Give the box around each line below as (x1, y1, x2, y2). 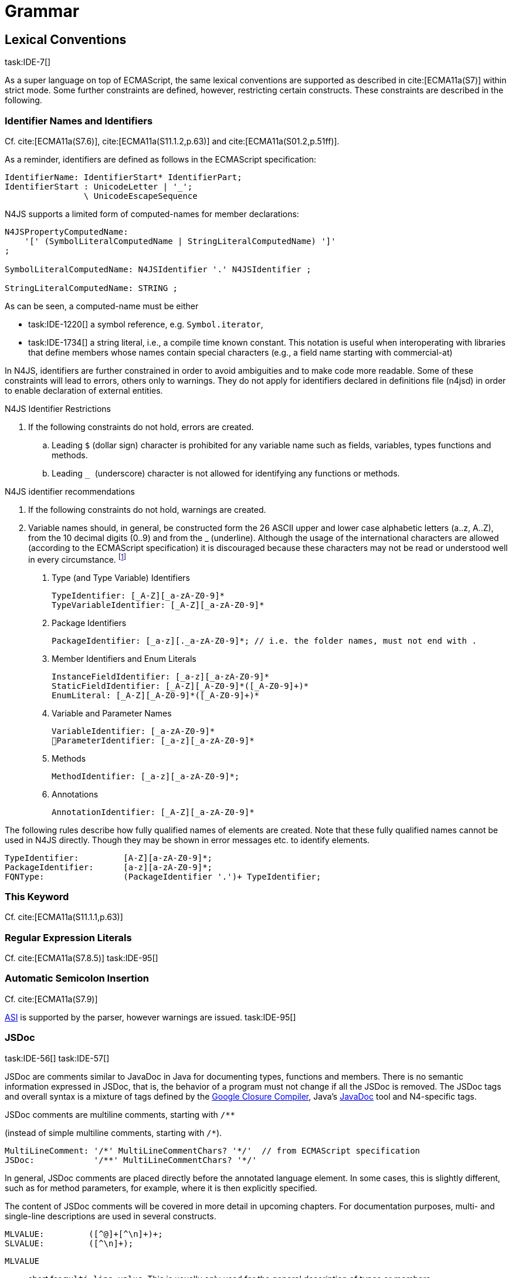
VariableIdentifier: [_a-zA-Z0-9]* (52, 726, 215, 736)
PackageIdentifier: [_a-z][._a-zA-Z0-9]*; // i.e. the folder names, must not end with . (52, 635, 477, 645)
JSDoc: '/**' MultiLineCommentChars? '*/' (5, 1155, 257, 1165)
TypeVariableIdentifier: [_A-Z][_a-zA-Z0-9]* (52, 600, 265, 610)
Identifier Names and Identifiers (5, 114, 153, 127)
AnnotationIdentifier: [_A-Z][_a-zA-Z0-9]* (52, 807, 255, 817)
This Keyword (5, 890, 69, 902)
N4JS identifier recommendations (5, 486, 135, 496)
